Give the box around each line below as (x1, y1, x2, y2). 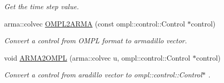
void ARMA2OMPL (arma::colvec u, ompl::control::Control (4, 52, 190, 63)
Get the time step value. (4, 1, 79, 11)
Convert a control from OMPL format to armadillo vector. (4, 35, 187, 46)
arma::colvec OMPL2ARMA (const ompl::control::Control (4, 18, 185, 29)
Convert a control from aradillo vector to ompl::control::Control (4, 69, 203, 80)
